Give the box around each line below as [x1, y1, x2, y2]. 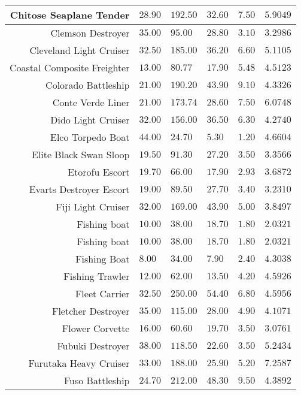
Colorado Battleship [45, 78, 130, 92]
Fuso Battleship [63, 373, 130, 387]
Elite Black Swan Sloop [31, 147, 130, 161]
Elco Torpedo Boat [50, 130, 130, 144]
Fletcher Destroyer [51, 304, 130, 318]
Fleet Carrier [75, 287, 130, 300]
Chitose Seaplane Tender [10, 8, 130, 22]
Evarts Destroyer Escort [29, 182, 130, 196]
